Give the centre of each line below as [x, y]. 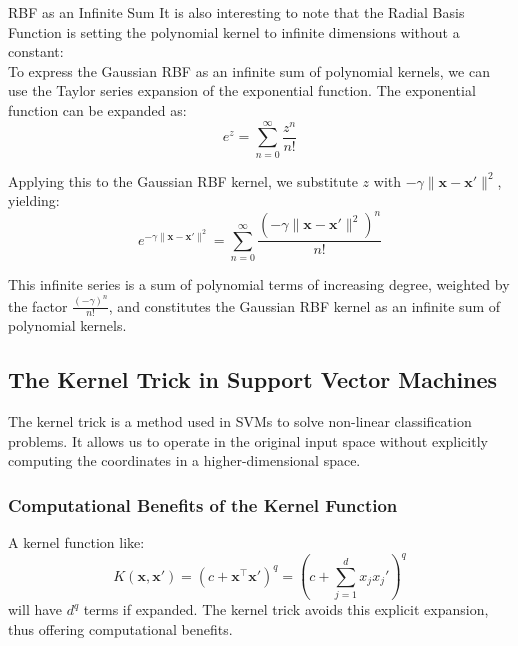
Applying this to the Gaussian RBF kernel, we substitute [183, 180]
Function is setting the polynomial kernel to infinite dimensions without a [234, 31]
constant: [36, 51]
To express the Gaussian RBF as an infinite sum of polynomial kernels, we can [249, 70]
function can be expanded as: [97, 109]
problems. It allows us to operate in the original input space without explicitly [248, 440]
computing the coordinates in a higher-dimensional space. [184, 460]
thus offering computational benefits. [120, 628]
